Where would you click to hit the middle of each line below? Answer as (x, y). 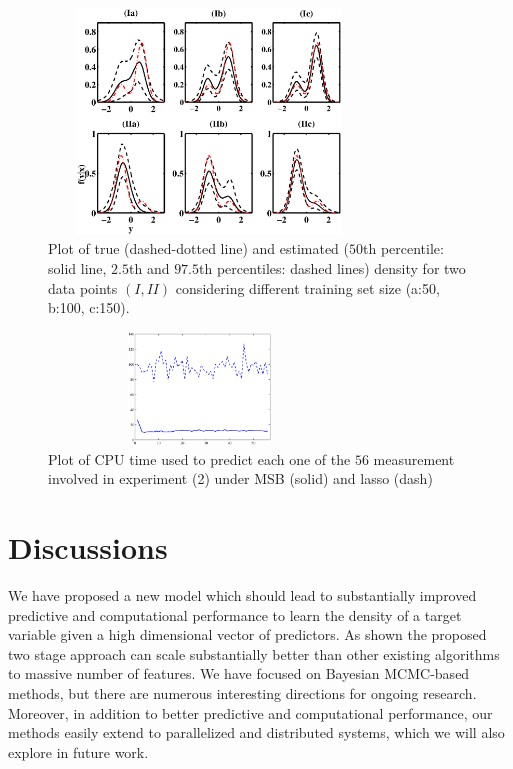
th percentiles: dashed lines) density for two (332, 267)
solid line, (77, 267)
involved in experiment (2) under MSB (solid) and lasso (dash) (240, 478)
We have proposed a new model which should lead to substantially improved (242, 595)
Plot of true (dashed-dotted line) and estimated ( (199, 248)
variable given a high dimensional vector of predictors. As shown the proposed (247, 634)
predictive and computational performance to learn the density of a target (235, 614)
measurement (414, 458)
